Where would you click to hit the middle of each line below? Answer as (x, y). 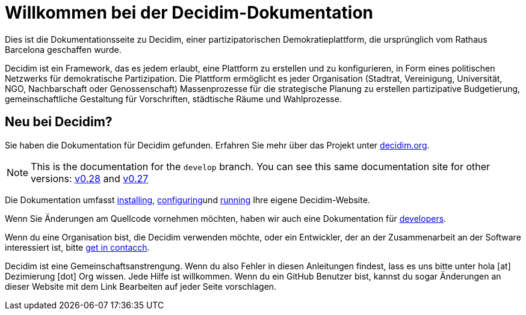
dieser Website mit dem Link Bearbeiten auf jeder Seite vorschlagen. (141, 286)
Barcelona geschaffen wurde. (63, 49)
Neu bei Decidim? (59, 122)
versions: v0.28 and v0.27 (90, 178)
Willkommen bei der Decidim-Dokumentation (189, 13)
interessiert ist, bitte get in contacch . (77, 247)
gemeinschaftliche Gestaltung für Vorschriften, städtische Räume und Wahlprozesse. (173, 99)
